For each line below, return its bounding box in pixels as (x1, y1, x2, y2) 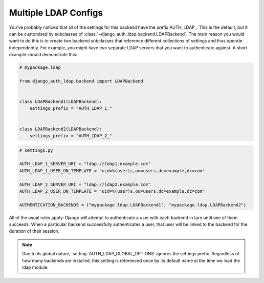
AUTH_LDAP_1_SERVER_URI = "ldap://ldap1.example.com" (19, 161, 151, 167)
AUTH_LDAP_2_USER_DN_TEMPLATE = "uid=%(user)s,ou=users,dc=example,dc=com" (19, 188, 205, 194)
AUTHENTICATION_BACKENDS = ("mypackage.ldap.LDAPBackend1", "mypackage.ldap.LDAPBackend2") (19, 202, 246, 207)
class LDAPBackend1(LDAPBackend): (19, 99, 102, 104)
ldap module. (22, 264, 49, 270)
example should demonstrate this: (9, 52, 78, 58)
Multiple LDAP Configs (9, 7, 103, 18)
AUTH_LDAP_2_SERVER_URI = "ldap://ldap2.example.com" (19, 182, 151, 187)
